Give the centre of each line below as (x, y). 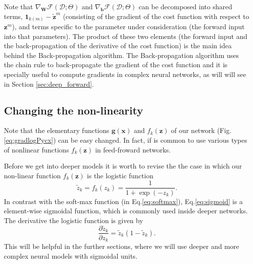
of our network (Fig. (201, 130)
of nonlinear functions (37, 149)
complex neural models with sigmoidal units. (71, 255)
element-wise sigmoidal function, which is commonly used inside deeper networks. (126, 211)
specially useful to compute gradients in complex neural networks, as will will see (125, 74)
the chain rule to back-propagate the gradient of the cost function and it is (116, 65)
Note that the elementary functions (57, 130)
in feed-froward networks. (133, 149)
